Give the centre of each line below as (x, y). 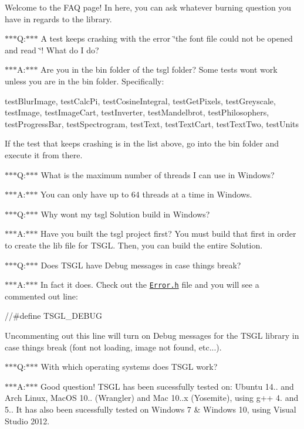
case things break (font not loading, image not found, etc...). (113, 347)
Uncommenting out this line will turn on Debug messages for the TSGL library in (152, 335)
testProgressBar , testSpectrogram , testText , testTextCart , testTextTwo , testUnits (152, 123)
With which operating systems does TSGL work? (129, 367)
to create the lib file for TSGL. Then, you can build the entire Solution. (134, 245)
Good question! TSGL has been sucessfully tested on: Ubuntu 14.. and (167, 386)
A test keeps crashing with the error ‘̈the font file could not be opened (167, 38)
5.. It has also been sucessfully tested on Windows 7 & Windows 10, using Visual (151, 409)
